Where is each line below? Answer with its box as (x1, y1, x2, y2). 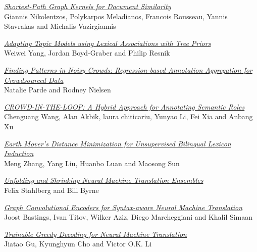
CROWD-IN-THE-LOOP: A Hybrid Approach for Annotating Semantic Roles (4, 101, 245, 112)
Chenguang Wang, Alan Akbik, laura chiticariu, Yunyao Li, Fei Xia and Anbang (4, 111, 253, 122)
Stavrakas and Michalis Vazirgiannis (4, 21, 116, 31)
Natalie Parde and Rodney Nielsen (4, 84, 111, 95)
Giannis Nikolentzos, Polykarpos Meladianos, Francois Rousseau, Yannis (4, 11, 228, 21)
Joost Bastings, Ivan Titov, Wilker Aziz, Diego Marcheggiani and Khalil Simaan (4, 212, 253, 222)
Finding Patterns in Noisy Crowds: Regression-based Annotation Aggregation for (4, 64, 252, 75)
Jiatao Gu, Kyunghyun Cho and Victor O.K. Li (4, 238, 152, 249)
